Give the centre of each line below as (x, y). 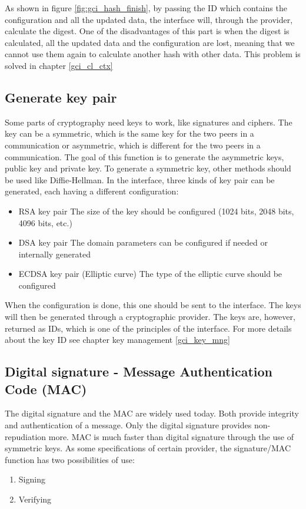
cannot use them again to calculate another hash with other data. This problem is (153, 54)
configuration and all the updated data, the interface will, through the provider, (149, 19)
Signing (32, 479)
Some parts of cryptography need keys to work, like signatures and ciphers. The (149, 122)
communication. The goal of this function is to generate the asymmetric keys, (144, 156)
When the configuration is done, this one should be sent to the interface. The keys (153, 305)
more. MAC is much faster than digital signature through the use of (171, 436)
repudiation (26, 436)
